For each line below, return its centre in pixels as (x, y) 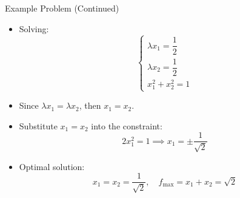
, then (90, 105)
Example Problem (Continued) (62, 8)
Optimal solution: (52, 166)
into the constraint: (127, 125)
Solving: (34, 28)
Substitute (38, 125)
